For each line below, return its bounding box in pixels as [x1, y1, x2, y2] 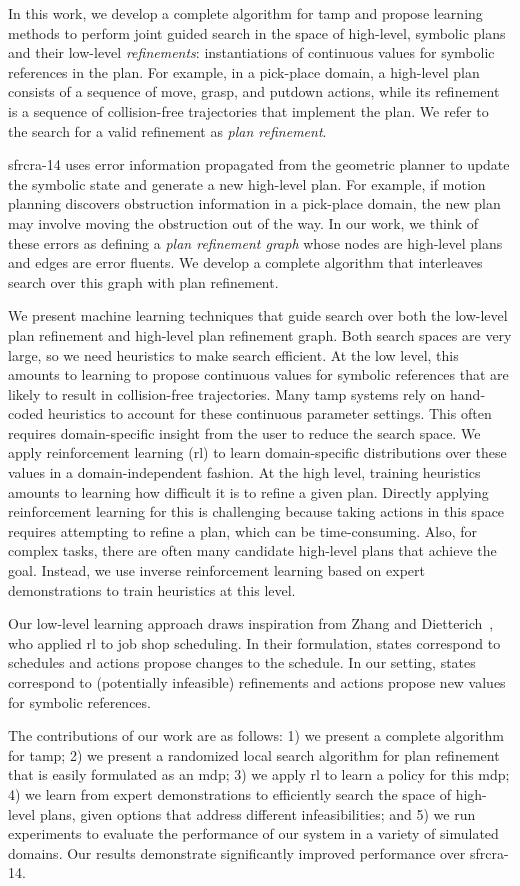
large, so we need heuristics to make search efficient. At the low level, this [8, 344, 459, 365]
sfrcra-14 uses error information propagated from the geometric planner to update [8, 154, 510, 175]
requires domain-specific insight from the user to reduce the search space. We [8, 422, 481, 443]
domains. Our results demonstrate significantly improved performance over [8, 842, 466, 863]
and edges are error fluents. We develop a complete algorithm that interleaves [8, 252, 483, 273]
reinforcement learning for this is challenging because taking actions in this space [8, 501, 505, 522]
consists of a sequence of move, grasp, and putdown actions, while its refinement [8, 81, 500, 102]
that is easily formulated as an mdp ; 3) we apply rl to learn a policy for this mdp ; [8, 764, 510, 785]
